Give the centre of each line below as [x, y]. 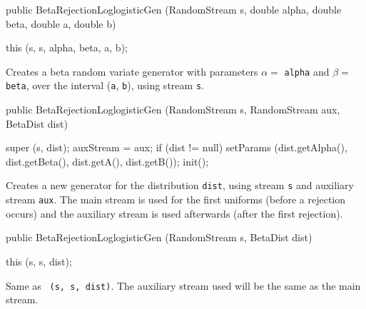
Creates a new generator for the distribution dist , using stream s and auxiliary [180, 185]
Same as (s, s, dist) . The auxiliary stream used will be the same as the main [183, 285]
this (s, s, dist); [39, 261]
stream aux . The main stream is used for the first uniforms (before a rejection [176, 199]
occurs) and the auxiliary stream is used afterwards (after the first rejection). [174, 213]
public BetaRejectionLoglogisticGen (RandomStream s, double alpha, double [174, 9]
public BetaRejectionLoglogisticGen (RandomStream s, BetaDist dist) [159, 237]
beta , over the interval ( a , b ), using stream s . [105, 85]
